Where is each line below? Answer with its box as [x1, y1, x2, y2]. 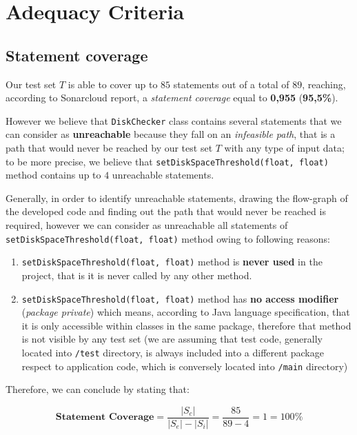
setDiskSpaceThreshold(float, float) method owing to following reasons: [6, 231, 330, 245]
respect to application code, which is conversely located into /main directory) [21, 358, 348, 373]
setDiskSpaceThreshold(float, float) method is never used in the [21, 254, 323, 269]
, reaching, [302, 77, 346, 91]
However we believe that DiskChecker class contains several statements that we [6, 113, 342, 128]
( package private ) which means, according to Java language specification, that [21, 305, 350, 319]
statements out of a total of [173, 77, 289, 91]
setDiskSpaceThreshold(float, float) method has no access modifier [21, 291, 339, 305]
